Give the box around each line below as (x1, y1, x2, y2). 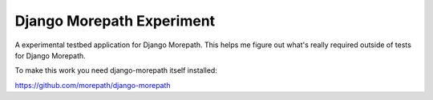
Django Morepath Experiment (14, 12, 216, 30)
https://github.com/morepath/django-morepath (14, 80, 172, 90)
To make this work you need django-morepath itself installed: (14, 66, 218, 75)
